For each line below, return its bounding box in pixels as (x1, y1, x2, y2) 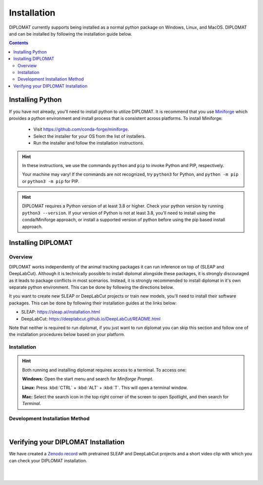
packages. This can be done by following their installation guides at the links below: (9, 300, 177, 306)
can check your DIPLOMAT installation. (9, 458, 87, 464)
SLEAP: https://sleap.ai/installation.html (21, 309, 100, 315)
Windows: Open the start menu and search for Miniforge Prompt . (22, 376, 153, 382)
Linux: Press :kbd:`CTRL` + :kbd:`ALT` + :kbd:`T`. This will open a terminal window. (22, 385, 188, 391)
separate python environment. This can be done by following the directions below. (9, 284, 174, 290)
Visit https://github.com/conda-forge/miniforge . (33, 127, 129, 132)
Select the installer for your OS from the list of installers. (33, 133, 146, 139)
